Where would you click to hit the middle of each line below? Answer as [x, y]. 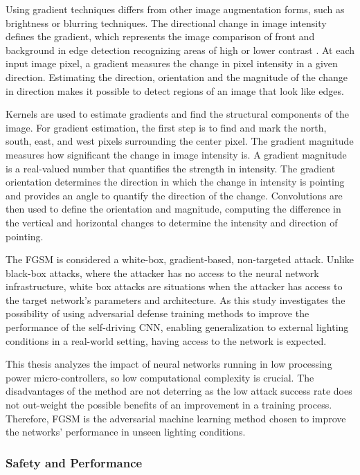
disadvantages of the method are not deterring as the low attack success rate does [179, 391]
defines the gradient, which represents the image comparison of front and [160, 36]
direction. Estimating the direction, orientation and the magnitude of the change [177, 77]
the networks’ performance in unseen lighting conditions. [126, 432]
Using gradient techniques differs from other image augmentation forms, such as [175, 9]
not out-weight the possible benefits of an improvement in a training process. [169, 405]
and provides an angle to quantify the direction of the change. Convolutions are [174, 195]
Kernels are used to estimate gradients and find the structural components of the [178, 114]
